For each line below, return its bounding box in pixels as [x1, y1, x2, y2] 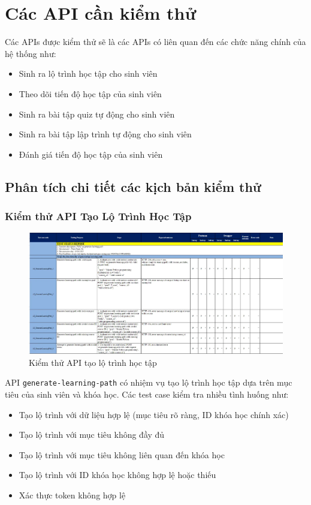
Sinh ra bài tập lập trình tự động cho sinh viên [19, 128, 192, 140]
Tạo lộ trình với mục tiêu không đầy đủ [19, 428, 165, 441]
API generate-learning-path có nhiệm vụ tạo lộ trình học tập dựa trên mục [5, 376, 292, 389]
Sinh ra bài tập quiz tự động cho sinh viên [19, 107, 175, 120]
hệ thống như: [5, 47, 56, 59]
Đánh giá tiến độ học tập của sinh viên [19, 148, 163, 160]
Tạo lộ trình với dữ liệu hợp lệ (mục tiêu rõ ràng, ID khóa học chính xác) [19, 408, 289, 420]
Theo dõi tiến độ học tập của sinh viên [19, 87, 162, 100]
